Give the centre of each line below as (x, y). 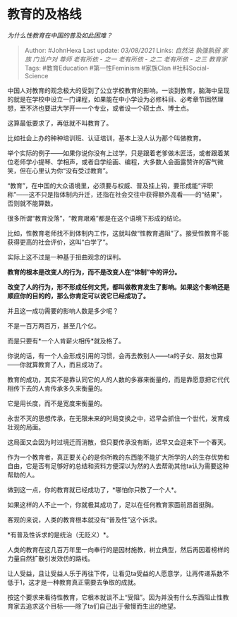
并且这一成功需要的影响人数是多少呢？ (63, 310)
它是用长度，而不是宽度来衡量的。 (57, 403)
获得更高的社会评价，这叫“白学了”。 (60, 242)
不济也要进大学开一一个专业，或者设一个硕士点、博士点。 (109, 108)
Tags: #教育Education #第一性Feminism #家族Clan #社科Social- (117, 68)
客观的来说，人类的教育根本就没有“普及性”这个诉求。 (84, 520)
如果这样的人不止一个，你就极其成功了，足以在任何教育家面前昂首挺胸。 (112, 504)
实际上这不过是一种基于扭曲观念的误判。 (66, 257)
